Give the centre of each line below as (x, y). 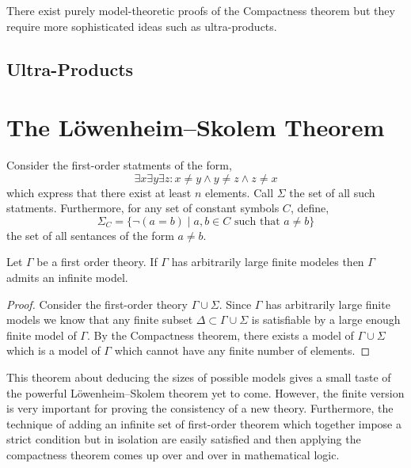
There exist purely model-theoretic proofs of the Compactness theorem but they (201, 10)
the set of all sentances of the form (90, 235)
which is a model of (53, 350)
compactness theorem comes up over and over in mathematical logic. (173, 455)
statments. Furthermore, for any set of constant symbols (143, 208)
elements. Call (240, 192)
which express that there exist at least (99, 192)
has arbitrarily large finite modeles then (268, 262)
